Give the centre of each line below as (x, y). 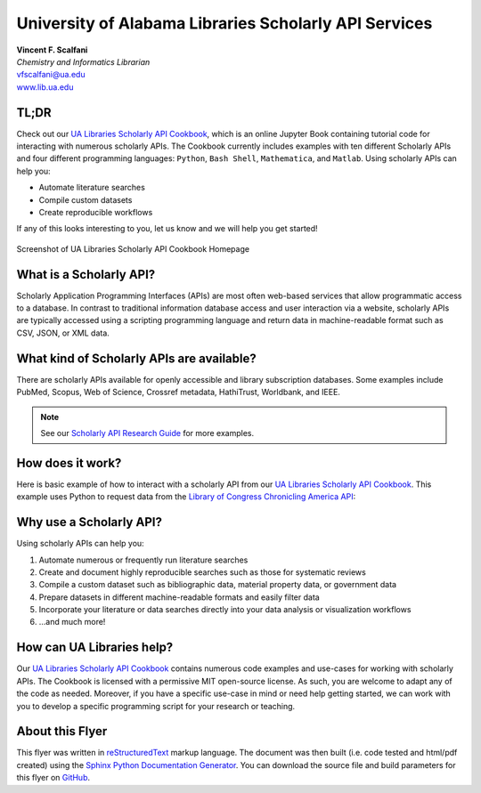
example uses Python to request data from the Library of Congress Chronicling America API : (186, 497)
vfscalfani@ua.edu (51, 75)
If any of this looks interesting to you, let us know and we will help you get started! (167, 229)
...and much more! (72, 622)
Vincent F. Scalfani (52, 50)
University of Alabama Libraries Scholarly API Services (224, 23)
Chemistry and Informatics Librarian (83, 61)
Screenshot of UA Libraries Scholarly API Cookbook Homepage (133, 248)
